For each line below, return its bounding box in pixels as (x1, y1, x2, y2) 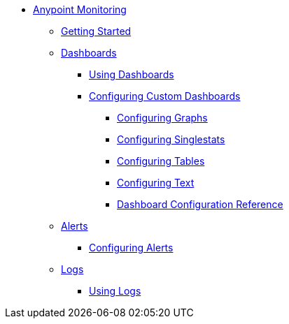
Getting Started (61, 25, 132, 37)
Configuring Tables (117, 155, 205, 167)
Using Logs (89, 285, 141, 297)
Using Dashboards (89, 68, 174, 80)
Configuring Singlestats (117, 133, 225, 145)
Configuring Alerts (89, 242, 174, 253)
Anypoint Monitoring (33, 3, 127, 15)
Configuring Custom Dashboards (89, 90, 241, 102)
